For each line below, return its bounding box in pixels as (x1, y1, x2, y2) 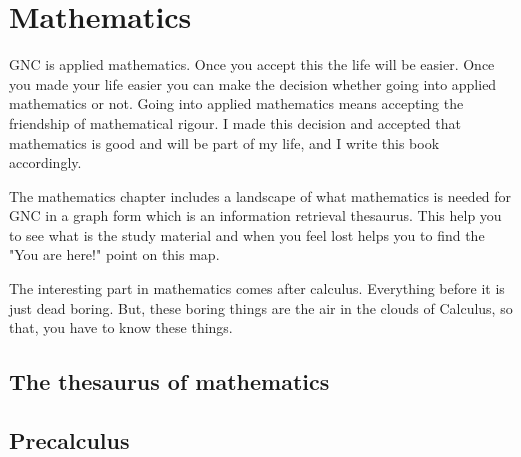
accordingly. (9, 152, 82, 173)
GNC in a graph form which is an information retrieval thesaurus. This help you (9, 205, 502, 226)
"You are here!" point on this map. (9, 244, 220, 265)
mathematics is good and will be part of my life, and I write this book (9, 132, 440, 153)
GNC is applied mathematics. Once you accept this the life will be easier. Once (9, 54, 495, 75)
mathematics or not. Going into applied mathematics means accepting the (9, 93, 464, 114)
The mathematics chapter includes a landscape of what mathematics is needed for (9, 185, 512, 206)
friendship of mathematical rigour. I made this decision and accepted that (9, 112, 461, 133)
